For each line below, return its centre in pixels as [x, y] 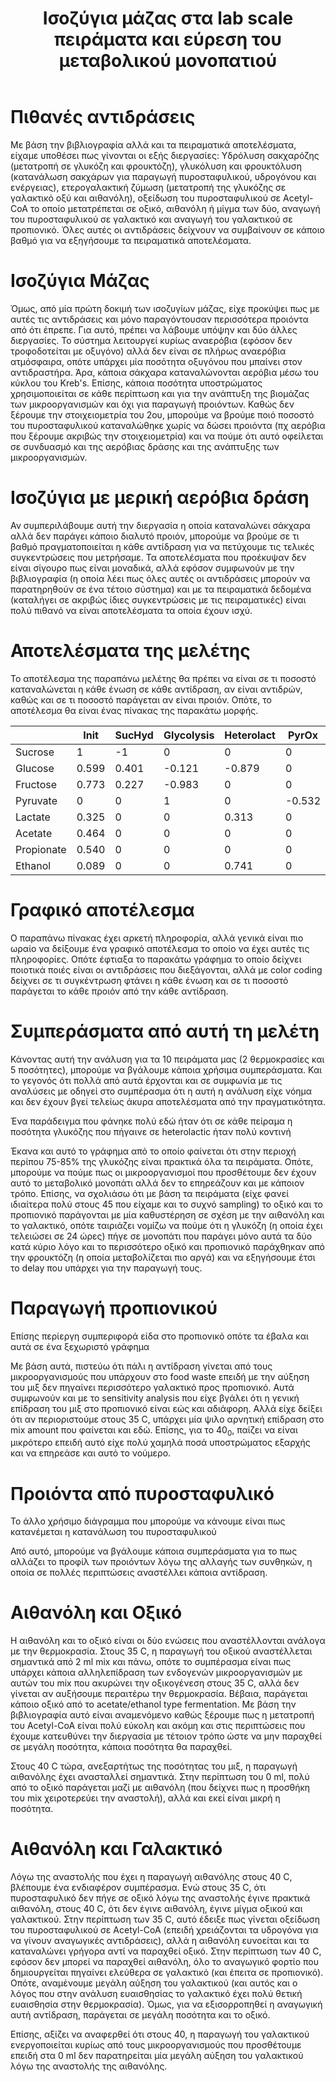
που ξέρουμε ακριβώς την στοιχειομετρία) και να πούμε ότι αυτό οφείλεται [167, 436]
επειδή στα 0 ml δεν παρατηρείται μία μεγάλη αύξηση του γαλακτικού [157, 2056]
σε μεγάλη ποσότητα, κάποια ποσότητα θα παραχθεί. [121, 1747]
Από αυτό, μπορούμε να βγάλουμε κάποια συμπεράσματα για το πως [154, 1551]
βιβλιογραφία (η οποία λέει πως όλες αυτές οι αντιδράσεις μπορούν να [160, 578]
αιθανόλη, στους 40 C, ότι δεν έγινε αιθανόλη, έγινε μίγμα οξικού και [156, 1909]
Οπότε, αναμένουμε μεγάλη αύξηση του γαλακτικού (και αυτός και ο [154, 1983]
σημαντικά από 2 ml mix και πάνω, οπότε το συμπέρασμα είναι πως [151, 1662]
